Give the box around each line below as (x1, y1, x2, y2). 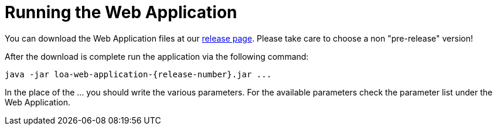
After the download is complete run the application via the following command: (5, 51, 309, 61)
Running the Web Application (5, 2, 237, 22)
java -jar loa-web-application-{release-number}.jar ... (5, 69, 272, 79)
